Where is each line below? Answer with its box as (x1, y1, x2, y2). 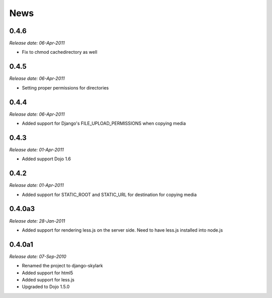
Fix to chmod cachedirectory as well (22, 49, 98, 55)
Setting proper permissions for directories (22, 84, 109, 90)
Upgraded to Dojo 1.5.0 (22, 284, 70, 290)
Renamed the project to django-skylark (22, 263, 103, 269)
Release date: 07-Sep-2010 (9, 253, 66, 259)
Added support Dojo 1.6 (22, 156, 71, 162)
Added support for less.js (22, 277, 75, 283)
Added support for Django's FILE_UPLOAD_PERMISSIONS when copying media (22, 121, 186, 127)
